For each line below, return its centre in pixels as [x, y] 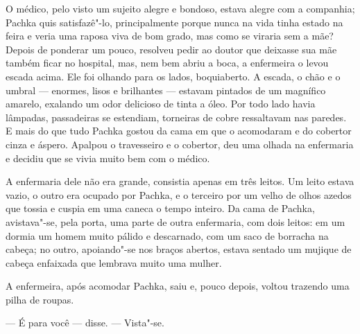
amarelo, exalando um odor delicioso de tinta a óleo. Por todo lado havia [161, 104]
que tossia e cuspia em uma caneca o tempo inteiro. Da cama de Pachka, [160, 208]
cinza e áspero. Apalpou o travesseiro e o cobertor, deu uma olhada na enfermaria [180, 144]
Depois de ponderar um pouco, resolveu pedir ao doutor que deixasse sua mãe [171, 49]
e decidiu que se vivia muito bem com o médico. [108, 158]
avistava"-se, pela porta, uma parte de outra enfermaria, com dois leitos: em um [175, 221]
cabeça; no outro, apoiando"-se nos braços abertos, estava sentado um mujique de [179, 249]
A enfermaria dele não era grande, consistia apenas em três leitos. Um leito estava [180, 181]
